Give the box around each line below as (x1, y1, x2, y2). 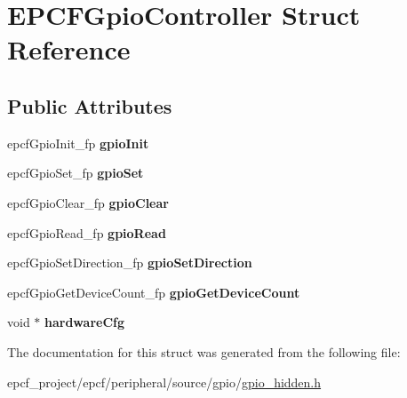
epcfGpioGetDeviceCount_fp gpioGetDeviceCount (7, 283, 300, 301)
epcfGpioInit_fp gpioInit (7, 133, 149, 152)
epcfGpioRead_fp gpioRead (7, 223, 166, 242)
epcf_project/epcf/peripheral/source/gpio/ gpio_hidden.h (7, 372, 322, 391)
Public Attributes (7, 92, 172, 119)
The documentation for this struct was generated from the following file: (7, 342, 401, 361)
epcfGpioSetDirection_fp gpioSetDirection (7, 253, 252, 272)
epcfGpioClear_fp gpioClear (7, 193, 169, 211)
